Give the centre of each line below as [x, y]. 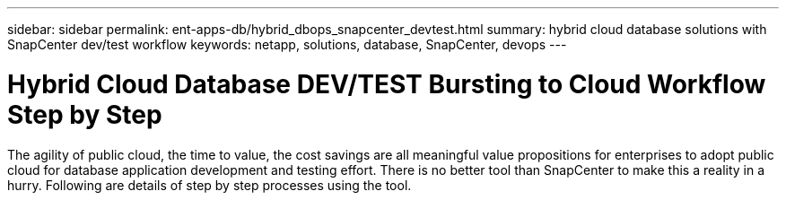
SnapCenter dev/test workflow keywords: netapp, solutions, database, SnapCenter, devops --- [287, 44]
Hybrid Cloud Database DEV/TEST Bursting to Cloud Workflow [387, 84]
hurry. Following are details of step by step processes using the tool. [210, 185]
